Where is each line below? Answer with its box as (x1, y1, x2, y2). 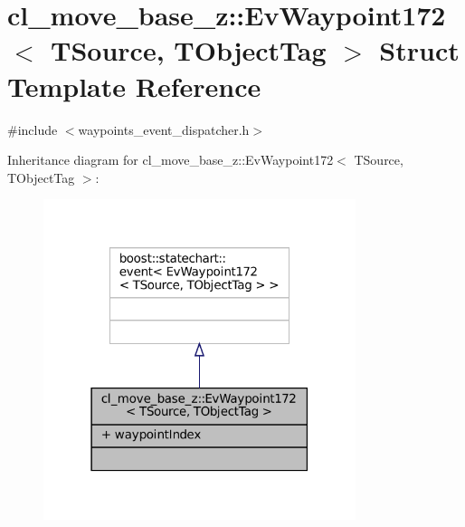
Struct (379, 32, 460, 69)
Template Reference (7, 67, 261, 104)
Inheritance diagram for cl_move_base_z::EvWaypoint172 (7, 150, 334, 169)
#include (7, 120, 58, 139)
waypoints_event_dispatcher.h (78, 120, 250, 139)
